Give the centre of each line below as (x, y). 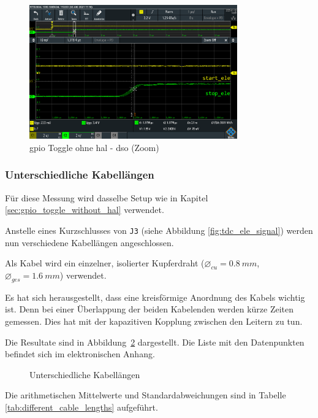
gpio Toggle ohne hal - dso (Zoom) (94, 147)
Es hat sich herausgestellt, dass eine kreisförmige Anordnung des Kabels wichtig (155, 297)
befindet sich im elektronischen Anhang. (80, 354)
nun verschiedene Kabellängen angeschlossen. (89, 242)
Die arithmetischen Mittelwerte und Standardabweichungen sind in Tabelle (146, 395)
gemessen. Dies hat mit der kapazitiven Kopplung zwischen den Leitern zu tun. (154, 321)
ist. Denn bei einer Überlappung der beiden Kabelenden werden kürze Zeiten (150, 309)
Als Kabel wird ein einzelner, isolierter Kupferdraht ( (105, 263)
